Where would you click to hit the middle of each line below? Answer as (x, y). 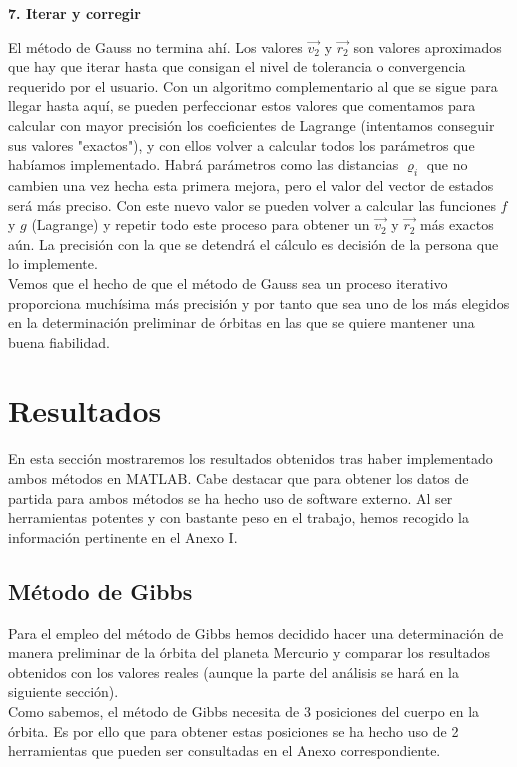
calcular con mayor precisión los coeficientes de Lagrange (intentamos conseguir (251, 124)
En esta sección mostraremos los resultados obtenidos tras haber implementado (250, 458)
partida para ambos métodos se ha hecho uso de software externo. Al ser (230, 497)
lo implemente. (53, 263)
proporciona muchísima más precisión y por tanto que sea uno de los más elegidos (259, 302)
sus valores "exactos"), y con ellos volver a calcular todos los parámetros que (241, 144)
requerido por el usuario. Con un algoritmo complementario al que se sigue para (253, 85)
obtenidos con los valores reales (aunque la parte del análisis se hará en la (233, 671)
